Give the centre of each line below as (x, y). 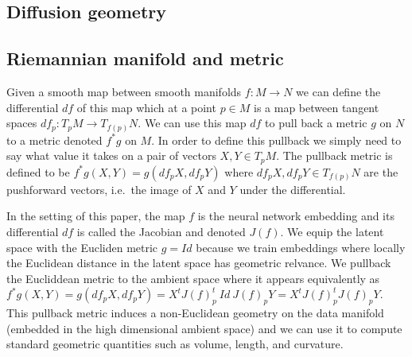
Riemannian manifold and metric (145, 58)
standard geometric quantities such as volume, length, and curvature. (175, 344)
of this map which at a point (146, 107)
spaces (22, 123)
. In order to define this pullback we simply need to (276, 140)
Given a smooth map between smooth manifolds (124, 91)
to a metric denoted (54, 140)
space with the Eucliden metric (82, 247)
